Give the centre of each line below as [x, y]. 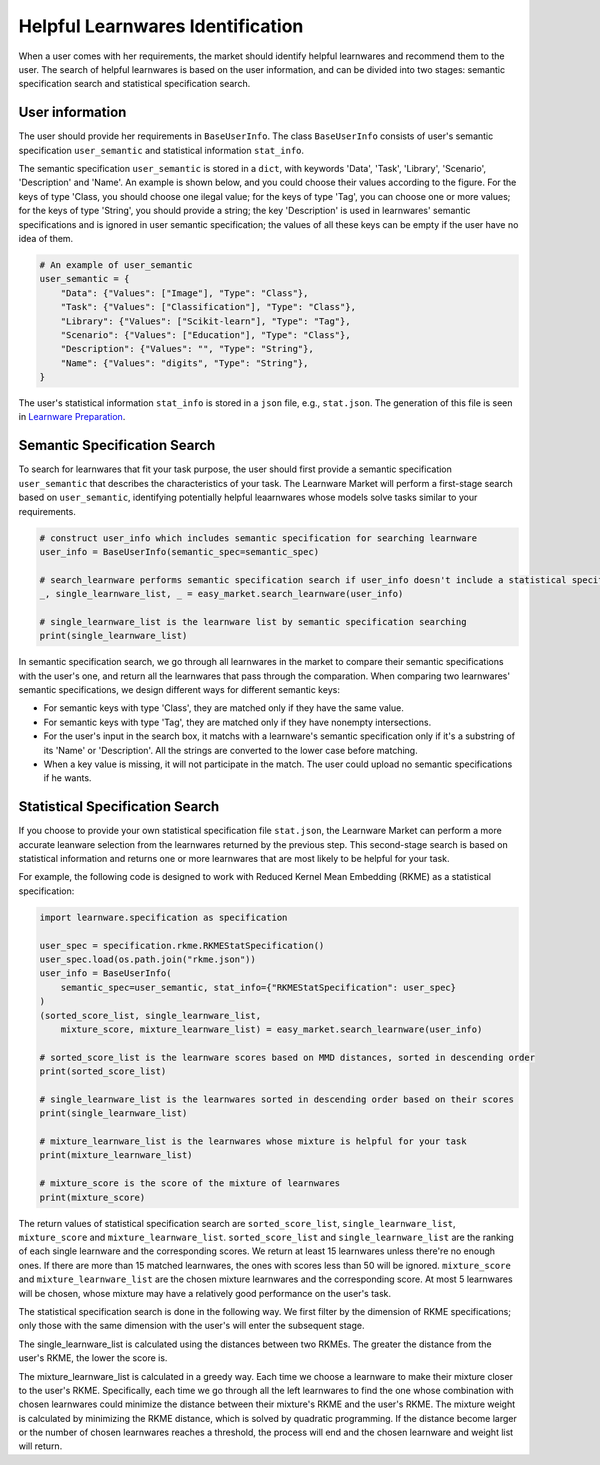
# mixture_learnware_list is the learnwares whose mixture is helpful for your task [253, 1141]
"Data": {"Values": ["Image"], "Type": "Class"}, [184, 293]
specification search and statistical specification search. [134, 84]
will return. [40, 1446]
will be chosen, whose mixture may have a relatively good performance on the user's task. [205, 1293]
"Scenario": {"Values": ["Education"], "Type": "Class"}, [205, 334]
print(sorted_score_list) [103, 1071]
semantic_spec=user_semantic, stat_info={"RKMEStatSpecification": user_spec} [258, 987]
